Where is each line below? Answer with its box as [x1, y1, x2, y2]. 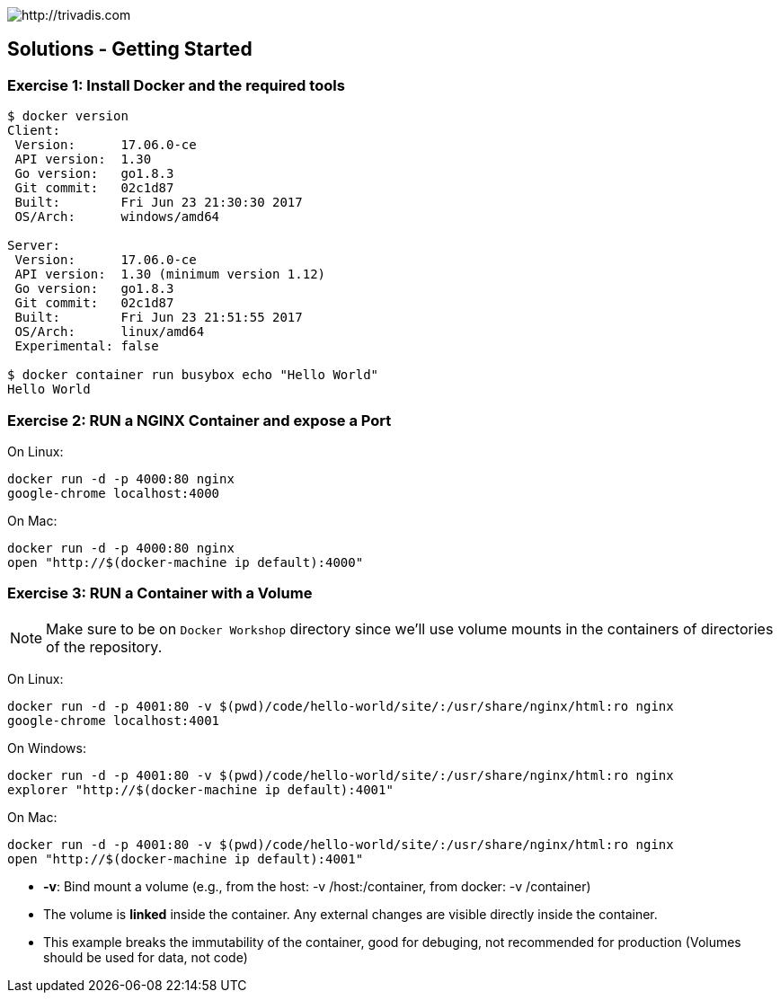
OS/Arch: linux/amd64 [14, 324, 205, 340]
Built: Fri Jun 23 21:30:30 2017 [14, 195, 303, 210]
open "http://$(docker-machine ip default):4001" [7, 851, 364, 866]
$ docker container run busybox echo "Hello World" [7, 367, 379, 383]
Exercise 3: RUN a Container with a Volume [7, 584, 313, 603]
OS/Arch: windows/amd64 [14, 209, 220, 225]
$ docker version [7, 109, 129, 124]
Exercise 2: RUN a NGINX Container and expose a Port [7, 411, 392, 429]
